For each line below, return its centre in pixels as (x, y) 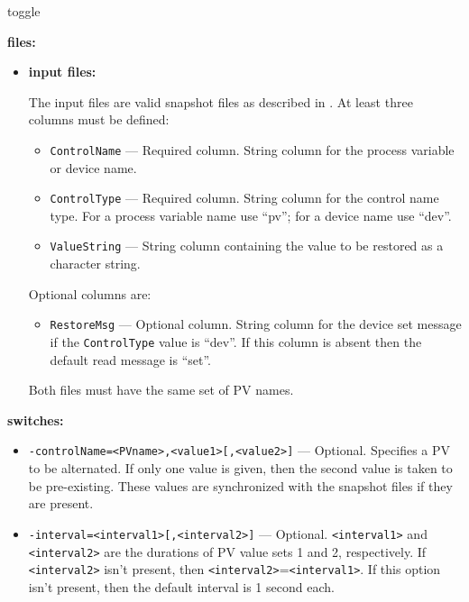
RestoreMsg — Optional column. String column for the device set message (256, 324)
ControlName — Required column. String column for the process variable (252, 149)
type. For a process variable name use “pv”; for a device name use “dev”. (251, 215)
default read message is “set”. (131, 359)
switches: (36, 420)
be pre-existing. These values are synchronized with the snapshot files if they (240, 485)
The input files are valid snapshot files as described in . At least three (221, 101)
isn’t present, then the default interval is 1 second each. (181, 586)
